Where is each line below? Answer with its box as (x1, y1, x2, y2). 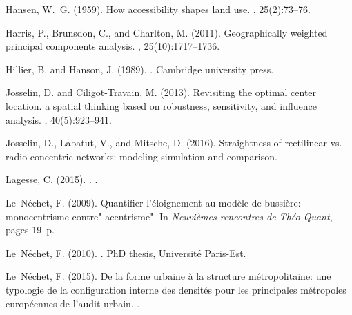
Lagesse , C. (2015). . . (6, 172, 98, 187)
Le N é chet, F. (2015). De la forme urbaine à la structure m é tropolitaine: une (6, 269, 331, 283)
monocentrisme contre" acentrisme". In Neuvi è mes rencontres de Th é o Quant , (6, 209, 333, 223)
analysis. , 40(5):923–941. (6, 112, 112, 126)
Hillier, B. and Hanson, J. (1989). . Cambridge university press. (6, 61, 274, 76)
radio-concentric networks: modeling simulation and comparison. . (6, 149, 284, 163)
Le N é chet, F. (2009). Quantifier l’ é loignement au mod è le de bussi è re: (6, 195, 301, 209)
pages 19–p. (6, 222, 55, 237)
